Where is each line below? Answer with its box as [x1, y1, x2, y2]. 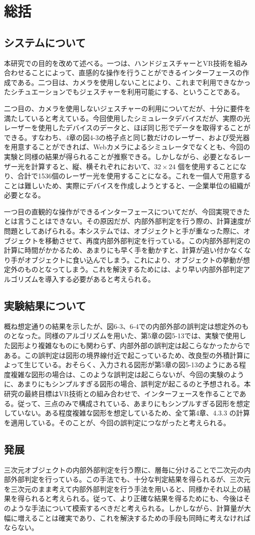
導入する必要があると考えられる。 [45, 274, 155, 284]
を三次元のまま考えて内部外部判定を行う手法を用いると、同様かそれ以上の [4, 483, 244, 494]
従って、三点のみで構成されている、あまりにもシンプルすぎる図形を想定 [17, 398, 250, 408]
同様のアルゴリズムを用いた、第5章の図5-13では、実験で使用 [45, 330, 239, 341]
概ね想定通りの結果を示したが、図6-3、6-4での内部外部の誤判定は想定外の [4, 321, 242, 331]
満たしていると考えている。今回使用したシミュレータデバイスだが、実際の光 [4, 113, 250, 123]
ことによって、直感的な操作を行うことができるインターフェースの [31, 67, 243, 78]
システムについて [4, 34, 86, 50]
